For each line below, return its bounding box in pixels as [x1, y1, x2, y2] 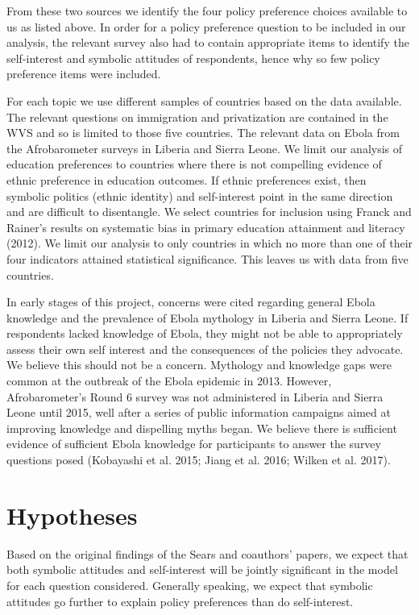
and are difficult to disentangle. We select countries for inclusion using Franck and [6, 203, 412, 220]
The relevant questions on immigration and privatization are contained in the [6, 108, 388, 125]
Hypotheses [6, 498, 138, 531]
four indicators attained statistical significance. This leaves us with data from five [6, 250, 409, 267]
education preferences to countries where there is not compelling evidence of [6, 156, 382, 172]
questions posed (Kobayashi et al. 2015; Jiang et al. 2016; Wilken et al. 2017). [6, 451, 391, 468]
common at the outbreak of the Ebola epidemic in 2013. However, [6, 372, 332, 389]
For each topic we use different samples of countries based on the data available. [6, 92, 402, 109]
